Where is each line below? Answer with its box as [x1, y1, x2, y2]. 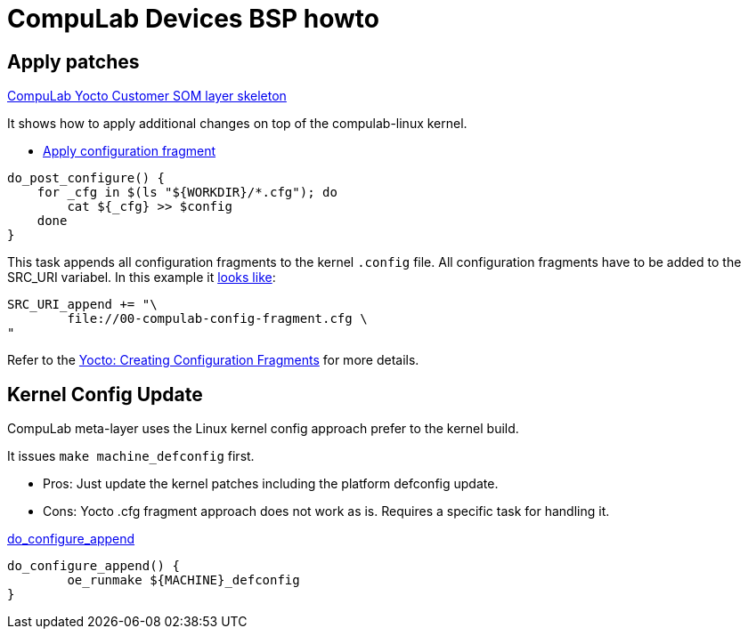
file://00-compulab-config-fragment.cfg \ [67, 311, 368, 326]
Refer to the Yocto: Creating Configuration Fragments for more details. [7, 352, 419, 368]
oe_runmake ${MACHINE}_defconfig [67, 573, 300, 588]
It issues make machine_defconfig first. [7, 448, 255, 464]
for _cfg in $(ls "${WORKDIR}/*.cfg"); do [37, 185, 337, 200]
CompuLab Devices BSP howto [7, 4, 379, 34]
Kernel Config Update [7, 382, 203, 406]
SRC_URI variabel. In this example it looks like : [7, 270, 276, 286]
